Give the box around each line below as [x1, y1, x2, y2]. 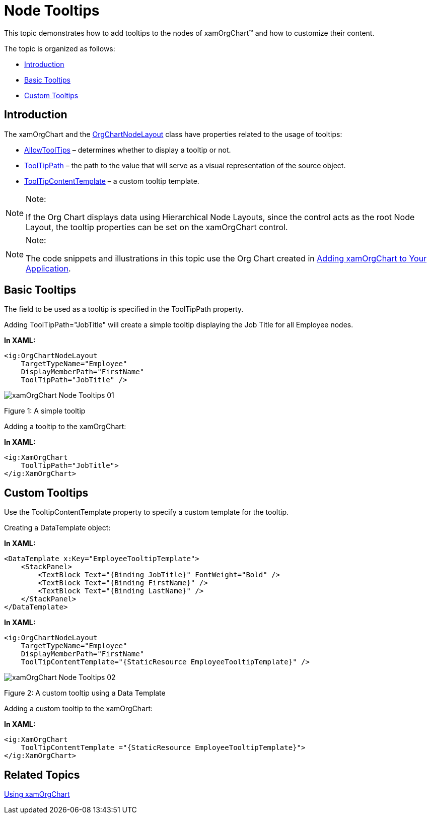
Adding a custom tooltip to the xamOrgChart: [4, 704, 153, 713]
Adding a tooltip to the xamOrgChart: [4, 422, 126, 431]
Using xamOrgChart [4, 790, 70, 799]
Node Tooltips [4, 2, 100, 19]
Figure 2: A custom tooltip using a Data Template [4, 689, 166, 698]
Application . [26, 263, 71, 274]
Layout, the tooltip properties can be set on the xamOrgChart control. [26, 222, 288, 232]
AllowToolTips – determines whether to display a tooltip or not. [24, 145, 231, 154]
